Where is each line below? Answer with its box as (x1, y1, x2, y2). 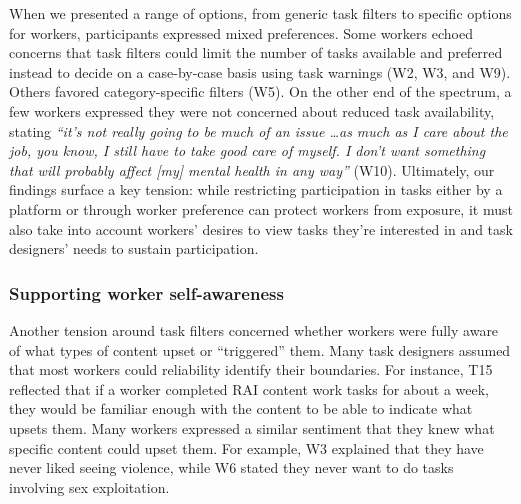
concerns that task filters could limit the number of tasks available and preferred (9, 42, 503, 63)
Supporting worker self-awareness (9, 280, 284, 305)
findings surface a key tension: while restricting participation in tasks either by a (9, 179, 503, 200)
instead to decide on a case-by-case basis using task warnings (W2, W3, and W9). (9, 61, 511, 82)
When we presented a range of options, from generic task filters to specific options (9, 3, 512, 23)
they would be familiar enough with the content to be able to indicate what (9, 398, 473, 419)
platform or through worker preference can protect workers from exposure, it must (9, 198, 513, 219)
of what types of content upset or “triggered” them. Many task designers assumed (9, 339, 511, 360)
